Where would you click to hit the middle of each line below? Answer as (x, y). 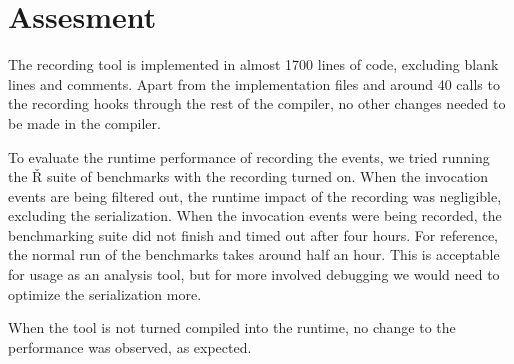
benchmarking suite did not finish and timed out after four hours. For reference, (253, 234)
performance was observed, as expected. (130, 346)
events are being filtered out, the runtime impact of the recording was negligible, (255, 195)
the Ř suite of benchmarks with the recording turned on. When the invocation (248, 176)
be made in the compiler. (84, 122)
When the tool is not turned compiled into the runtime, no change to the (232, 327)
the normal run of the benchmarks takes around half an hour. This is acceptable (254, 254)
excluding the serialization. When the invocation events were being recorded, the (255, 215)
